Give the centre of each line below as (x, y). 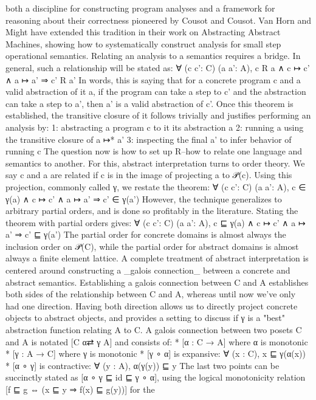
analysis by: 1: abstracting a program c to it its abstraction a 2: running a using (155, 127)
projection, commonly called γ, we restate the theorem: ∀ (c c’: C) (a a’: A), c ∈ (156, 186)
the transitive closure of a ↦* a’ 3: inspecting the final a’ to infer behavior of (149, 139)
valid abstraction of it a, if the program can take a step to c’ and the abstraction (156, 91)
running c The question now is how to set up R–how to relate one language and (154, 151)
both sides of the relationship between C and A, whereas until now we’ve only (151, 294)
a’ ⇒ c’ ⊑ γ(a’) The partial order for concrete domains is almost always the (146, 234)
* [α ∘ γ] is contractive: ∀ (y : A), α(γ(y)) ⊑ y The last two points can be (143, 365)
